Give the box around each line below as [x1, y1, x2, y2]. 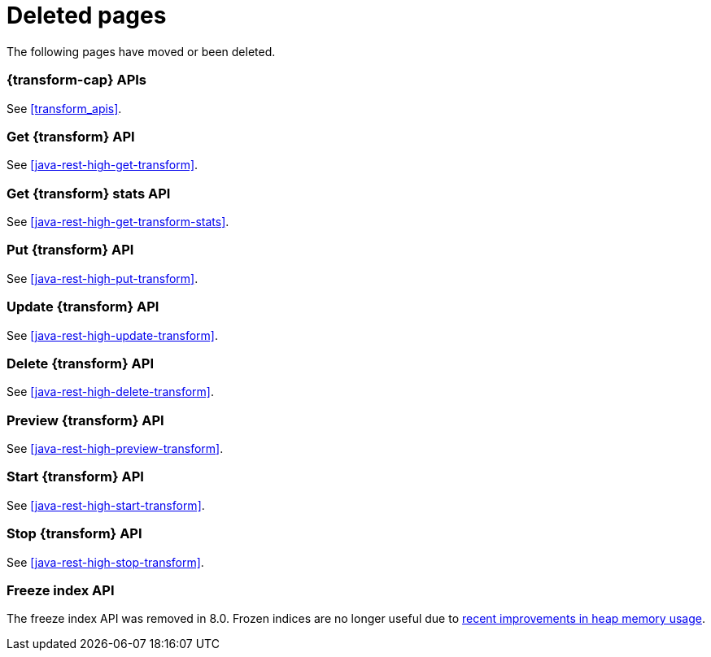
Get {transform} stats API [7, 185, 171, 202]
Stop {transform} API [7, 525, 142, 542]
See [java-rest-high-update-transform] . [7, 328, 218, 342]
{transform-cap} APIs [7, 72, 146, 89]
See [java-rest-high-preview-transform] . [7, 442, 224, 455]
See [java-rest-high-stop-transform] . [7, 555, 204, 569]
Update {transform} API [7, 298, 159, 315]
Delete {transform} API [7, 355, 154, 372]
